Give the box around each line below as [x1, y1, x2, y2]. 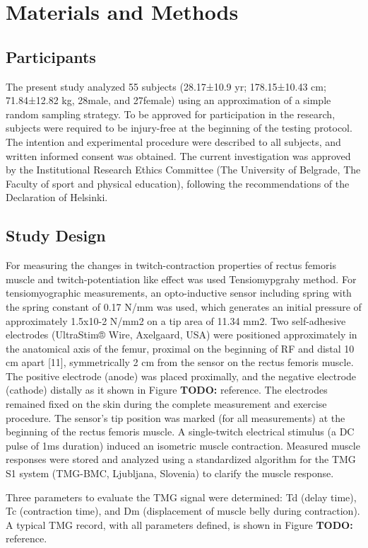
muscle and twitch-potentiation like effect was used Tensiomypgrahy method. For [6, 271, 357, 286]
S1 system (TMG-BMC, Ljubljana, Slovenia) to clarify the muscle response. [6, 466, 334, 481]
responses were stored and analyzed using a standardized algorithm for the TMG [6, 452, 356, 467]
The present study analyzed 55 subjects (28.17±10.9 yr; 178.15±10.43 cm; [6, 79, 326, 93]
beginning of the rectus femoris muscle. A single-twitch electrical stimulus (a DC [6, 424, 355, 439]
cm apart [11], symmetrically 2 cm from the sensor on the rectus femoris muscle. [6, 355, 354, 370]
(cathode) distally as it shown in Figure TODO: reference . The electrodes [6, 382, 328, 397]
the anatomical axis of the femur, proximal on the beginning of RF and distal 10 [6, 341, 355, 355]
